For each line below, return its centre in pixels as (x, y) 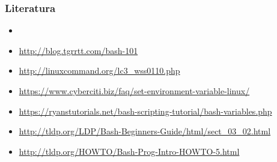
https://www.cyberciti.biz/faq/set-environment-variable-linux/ (134, 91)
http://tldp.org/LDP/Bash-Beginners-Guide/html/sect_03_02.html (145, 131)
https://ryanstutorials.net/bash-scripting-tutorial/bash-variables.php (145, 111)
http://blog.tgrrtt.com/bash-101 (78, 50)
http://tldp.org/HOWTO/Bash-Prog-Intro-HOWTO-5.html (129, 151)
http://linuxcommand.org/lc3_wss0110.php (99, 70)
